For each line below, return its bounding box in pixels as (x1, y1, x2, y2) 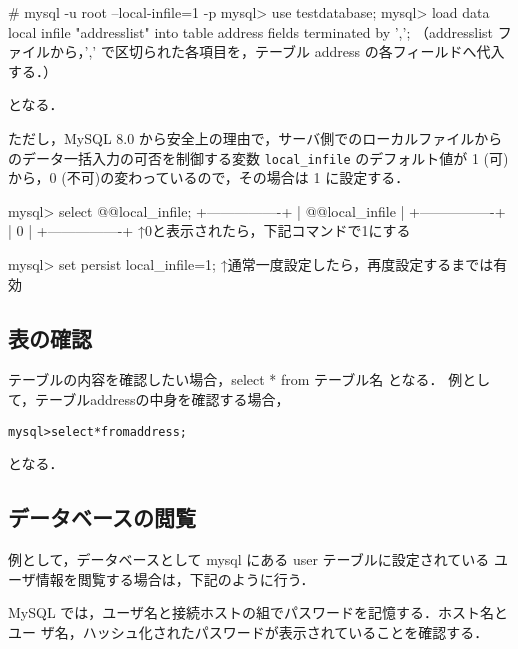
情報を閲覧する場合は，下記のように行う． (35, 568, 315, 589)
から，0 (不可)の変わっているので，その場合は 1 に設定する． (8, 167, 410, 188)
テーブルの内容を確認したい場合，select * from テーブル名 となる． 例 (8, 369, 463, 390)
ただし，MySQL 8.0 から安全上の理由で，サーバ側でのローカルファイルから (8, 127, 503, 148)
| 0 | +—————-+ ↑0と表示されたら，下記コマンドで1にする (8, 220, 411, 241)
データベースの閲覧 (8, 502, 196, 533)
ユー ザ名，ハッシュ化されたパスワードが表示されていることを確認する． (8, 621, 489, 642)
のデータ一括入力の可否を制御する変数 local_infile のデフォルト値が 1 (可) (8, 147, 509, 168)
